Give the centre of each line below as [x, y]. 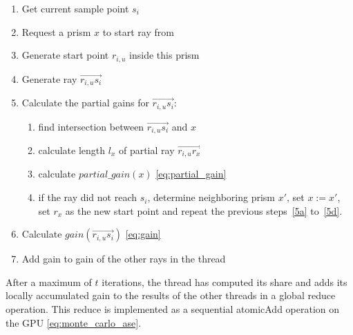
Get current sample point [75, 8]
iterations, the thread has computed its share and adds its [225, 281]
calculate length [72, 150]
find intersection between [91, 126]
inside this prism [164, 55]
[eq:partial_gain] [191, 174]
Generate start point [65, 55]
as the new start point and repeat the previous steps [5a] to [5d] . [204, 210]
